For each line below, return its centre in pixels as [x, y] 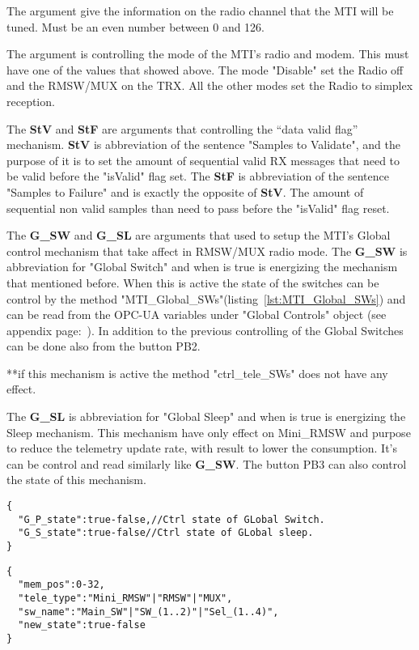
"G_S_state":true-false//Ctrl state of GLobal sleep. [166, 533]
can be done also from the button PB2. [104, 346]
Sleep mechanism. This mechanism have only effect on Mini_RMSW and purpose [209, 432]
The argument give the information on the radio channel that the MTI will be [200, 11]
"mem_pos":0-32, [61, 585]
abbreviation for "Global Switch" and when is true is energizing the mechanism [202, 267]
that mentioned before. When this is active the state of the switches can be [193, 282]
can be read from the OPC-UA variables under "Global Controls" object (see [197, 314]
